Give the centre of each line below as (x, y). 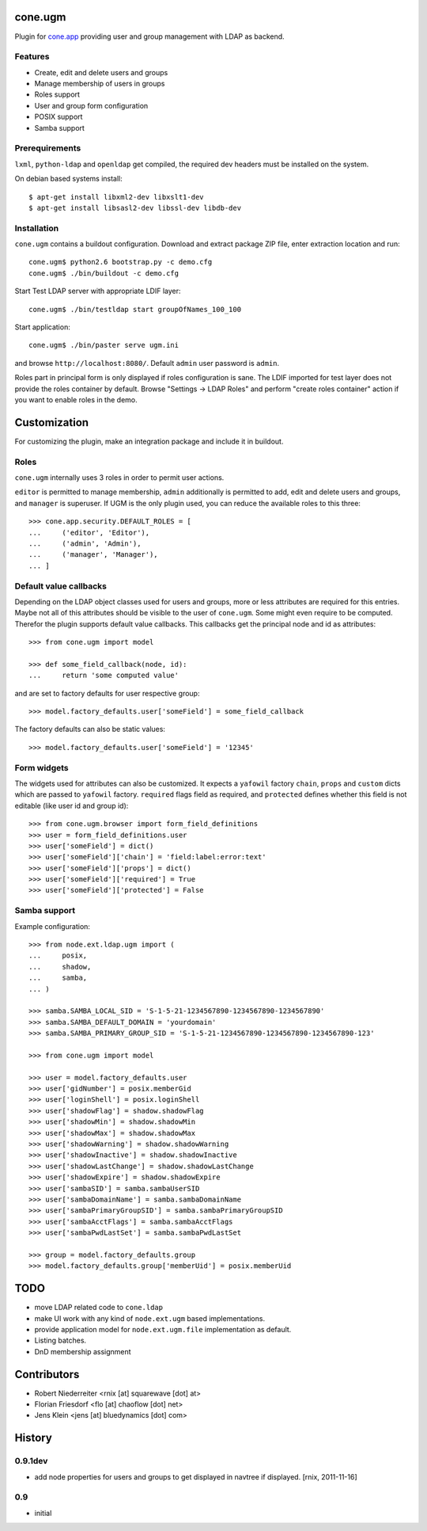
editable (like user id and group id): (72, 805)
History (34, 1438)
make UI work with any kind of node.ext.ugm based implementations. (149, 1318)
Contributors (47, 1374)
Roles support (57, 94)
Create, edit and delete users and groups (101, 72)
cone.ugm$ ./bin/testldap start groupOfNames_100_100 (135, 309)
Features (32, 57)
